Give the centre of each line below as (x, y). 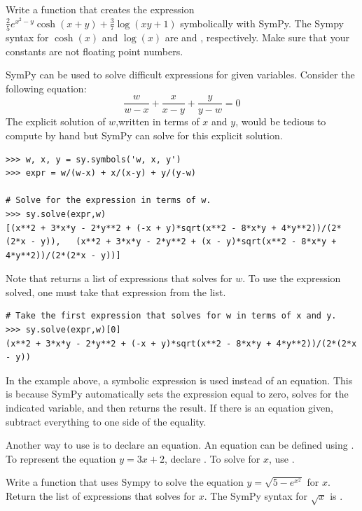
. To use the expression (292, 278)
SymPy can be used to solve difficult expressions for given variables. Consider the (180, 75)
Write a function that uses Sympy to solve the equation (125, 482)
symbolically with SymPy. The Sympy (262, 23)
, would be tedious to (281, 121)
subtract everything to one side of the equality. (106, 421)
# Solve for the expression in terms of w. (109, 201)
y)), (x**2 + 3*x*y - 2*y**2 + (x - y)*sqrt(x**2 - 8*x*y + (189, 242)
